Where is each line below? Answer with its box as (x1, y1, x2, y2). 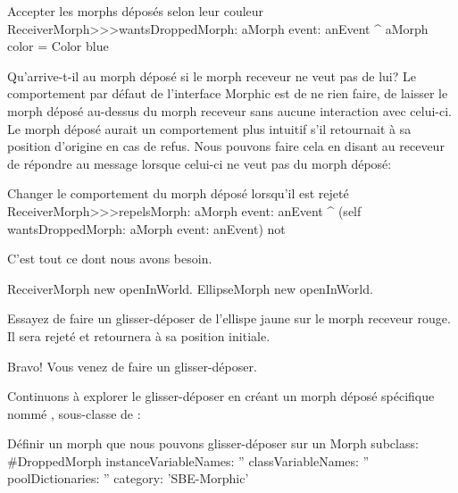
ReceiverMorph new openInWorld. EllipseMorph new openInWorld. (7, 279, 373, 297)
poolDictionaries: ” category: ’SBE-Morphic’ (7, 469, 249, 488)
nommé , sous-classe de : (7, 404, 141, 422)
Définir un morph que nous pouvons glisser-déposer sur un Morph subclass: (7, 434, 419, 453)
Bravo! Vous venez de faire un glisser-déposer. (7, 356, 257, 375)
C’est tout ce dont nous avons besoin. (7, 249, 212, 268)
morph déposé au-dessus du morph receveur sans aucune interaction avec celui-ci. (7, 101, 453, 120)
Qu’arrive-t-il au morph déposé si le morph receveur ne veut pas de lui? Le (7, 66, 416, 85)
